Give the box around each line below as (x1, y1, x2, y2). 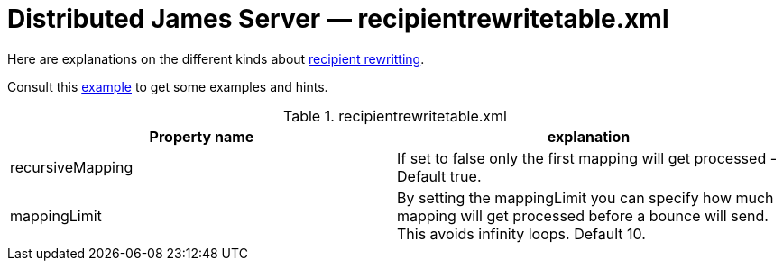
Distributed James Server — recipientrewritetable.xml (7, 4, 669, 34)
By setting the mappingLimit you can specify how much (397, 188, 774, 207)
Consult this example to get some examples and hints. (7, 78, 328, 94)
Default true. (397, 166, 482, 185)
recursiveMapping (10, 157, 134, 176)
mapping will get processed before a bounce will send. (397, 206, 769, 225)
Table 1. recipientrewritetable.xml (283, 106, 507, 125)
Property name (149, 127, 254, 146)
